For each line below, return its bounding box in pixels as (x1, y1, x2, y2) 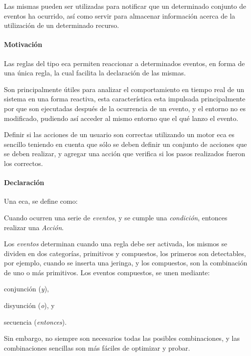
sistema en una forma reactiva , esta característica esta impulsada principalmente (4, 94, 246, 104)
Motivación (4, 39, 43, 49)
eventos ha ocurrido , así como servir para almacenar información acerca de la (4, 10, 235, 21)
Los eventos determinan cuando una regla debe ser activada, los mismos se (4, 238, 228, 249)
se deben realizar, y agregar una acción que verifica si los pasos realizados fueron (4, 148, 246, 159)
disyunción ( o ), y (4, 300, 55, 310)
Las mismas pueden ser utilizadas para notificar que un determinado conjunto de (4, 1, 247, 11)
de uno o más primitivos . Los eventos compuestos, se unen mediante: (4, 267, 210, 277)
